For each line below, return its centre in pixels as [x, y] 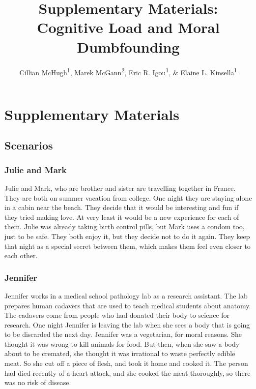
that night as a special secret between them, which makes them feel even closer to [128, 246]
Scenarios [29, 145]
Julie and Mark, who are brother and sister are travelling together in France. [120, 188]
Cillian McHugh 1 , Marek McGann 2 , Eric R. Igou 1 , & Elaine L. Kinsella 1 [128, 71]
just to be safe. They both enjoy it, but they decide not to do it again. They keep [127, 236]
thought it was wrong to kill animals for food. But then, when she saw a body [122, 344]
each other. [21, 255]
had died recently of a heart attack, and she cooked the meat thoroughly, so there [128, 373]
